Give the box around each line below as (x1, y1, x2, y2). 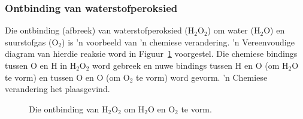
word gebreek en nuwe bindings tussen (92, 59, 233, 71)
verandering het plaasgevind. (5, 83, 110, 95)
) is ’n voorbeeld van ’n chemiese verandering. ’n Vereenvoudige (62, 35, 295, 48)
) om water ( (207, 24, 254, 36)
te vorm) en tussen (5, 71, 74, 83)
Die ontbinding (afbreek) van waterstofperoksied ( (5, 24, 188, 36)
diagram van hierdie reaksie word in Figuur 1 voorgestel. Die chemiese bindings (5, 47, 298, 60)
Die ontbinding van (29, 102, 99, 115)
